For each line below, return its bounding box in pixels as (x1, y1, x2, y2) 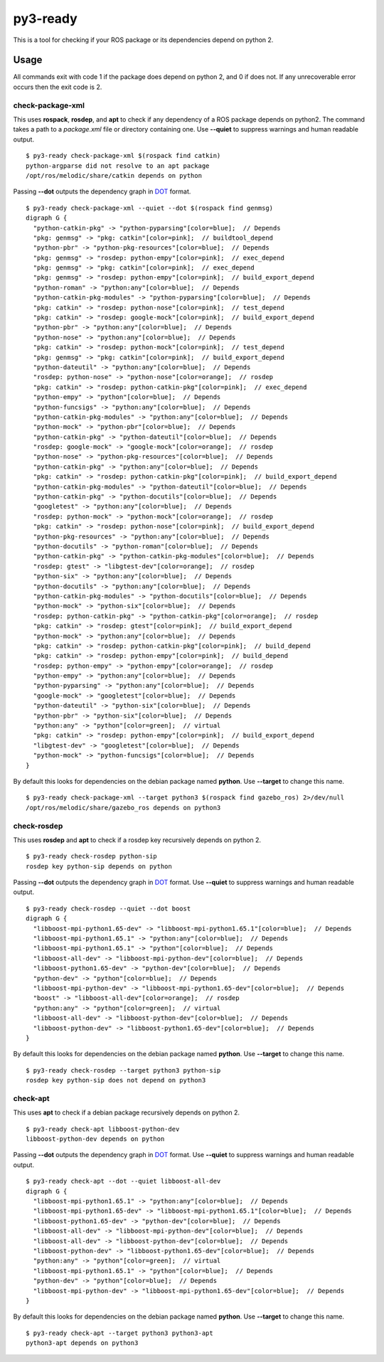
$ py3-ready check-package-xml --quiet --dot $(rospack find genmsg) (26, 203, 274, 212)
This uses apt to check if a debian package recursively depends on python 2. (13, 1108, 240, 1117)
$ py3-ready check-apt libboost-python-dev (26, 1124, 180, 1133)
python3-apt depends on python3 (26, 1339, 139, 1347)
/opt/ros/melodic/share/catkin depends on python (26, 171, 203, 179)
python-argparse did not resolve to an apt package (26, 161, 210, 170)
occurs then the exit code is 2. (13, 83, 102, 91)
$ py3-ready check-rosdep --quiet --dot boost (26, 904, 191, 913)
